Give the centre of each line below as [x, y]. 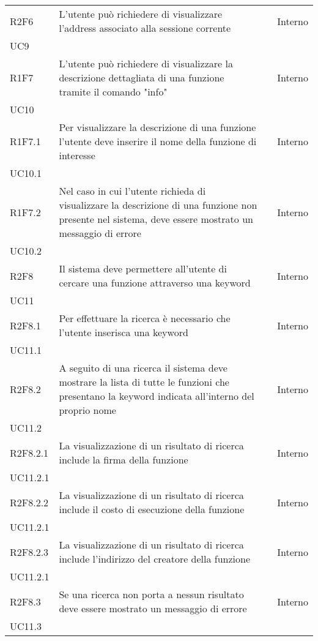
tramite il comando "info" [113, 92]
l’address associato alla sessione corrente [145, 28]
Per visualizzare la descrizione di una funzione [157, 127]
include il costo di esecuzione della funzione [152, 509]
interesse [77, 155]
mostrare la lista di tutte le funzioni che [144, 382]
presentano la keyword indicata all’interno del [157, 396]
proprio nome [87, 410]
